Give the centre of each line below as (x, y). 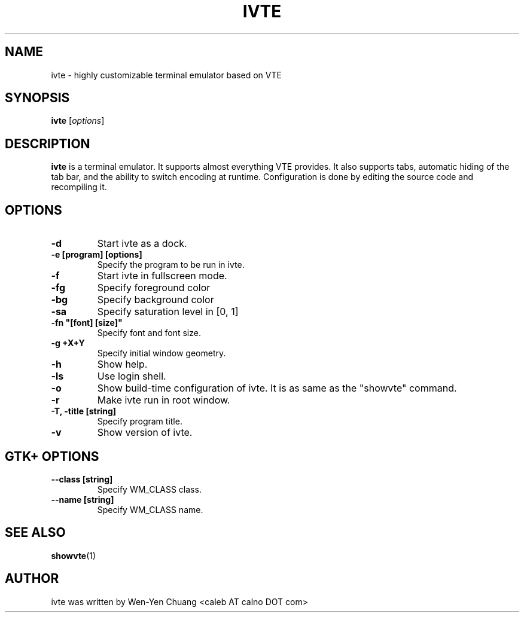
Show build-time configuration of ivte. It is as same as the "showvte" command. (277, 388)
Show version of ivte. (145, 433)
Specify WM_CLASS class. (149, 489)
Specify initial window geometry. (162, 353)
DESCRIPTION (48, 143)
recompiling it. (79, 187)
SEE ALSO (35, 533)
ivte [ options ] (78, 121)
